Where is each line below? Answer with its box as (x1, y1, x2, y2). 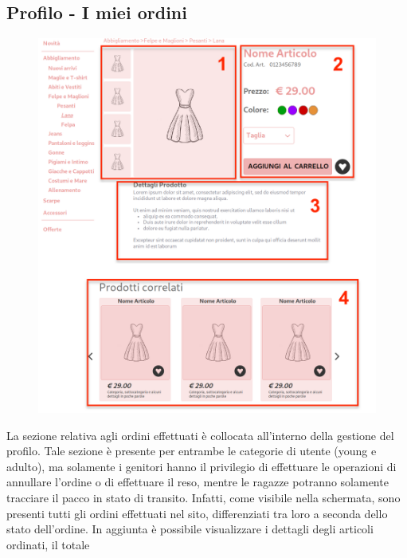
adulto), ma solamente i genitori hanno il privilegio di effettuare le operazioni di (6, 458, 397, 474)
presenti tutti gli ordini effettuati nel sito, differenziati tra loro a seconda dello (6, 505, 388, 521)
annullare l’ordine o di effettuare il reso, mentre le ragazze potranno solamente (6, 474, 389, 490)
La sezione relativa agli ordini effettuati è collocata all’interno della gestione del (6, 426, 394, 443)
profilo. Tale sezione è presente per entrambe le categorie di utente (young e (6, 442, 377, 459)
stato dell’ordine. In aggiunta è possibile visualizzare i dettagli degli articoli (6, 521, 374, 537)
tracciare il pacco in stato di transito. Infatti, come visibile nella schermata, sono (6, 489, 401, 506)
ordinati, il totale (6, 536, 90, 552)
